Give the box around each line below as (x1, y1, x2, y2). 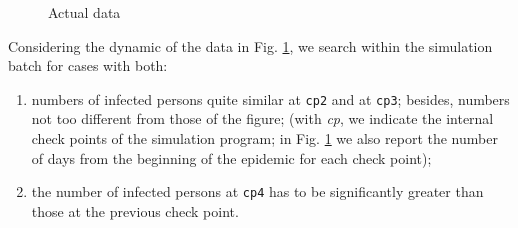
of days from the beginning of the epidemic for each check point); (31, 147, 432, 168)
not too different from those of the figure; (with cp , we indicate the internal (31, 108, 494, 129)
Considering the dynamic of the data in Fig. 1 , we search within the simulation (8, 35, 493, 56)
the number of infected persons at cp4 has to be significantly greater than (31, 181, 484, 202)
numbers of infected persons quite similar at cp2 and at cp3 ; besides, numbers (31, 88, 510, 109)
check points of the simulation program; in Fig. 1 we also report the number (31, 128, 498, 149)
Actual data (48, 2, 121, 22)
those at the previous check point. (31, 200, 239, 221)
